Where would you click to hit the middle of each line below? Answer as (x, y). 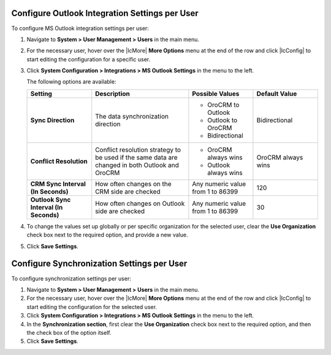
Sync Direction (52, 120)
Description (112, 93)
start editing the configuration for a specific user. (89, 59)
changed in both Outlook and (137, 165)
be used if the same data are (136, 157)
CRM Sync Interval (58, 184)
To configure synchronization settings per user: (71, 278)
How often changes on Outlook (140, 203)
